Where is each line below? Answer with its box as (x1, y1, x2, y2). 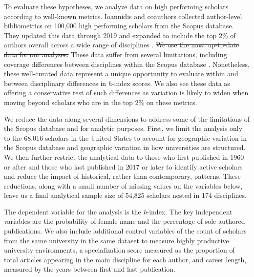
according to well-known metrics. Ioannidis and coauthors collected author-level (4, 11, 242, 21)
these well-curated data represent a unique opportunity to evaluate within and (4, 68, 238, 79)
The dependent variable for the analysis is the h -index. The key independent (4, 206, 233, 216)
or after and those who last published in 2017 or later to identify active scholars (4, 161, 243, 171)
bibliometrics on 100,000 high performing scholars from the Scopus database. (4, 21, 234, 31)
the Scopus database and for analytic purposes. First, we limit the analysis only (4, 123, 243, 133)
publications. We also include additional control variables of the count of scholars (4, 226, 247, 236)
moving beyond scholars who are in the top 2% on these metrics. (4, 97, 197, 107)
